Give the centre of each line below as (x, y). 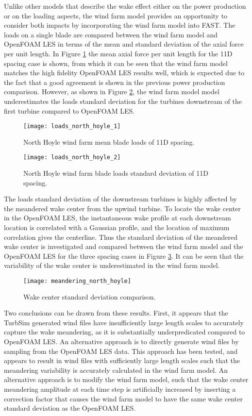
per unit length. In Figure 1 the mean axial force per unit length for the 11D (118, 53)
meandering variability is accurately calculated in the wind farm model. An (116, 370)
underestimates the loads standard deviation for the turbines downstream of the (123, 101)
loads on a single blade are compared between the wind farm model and (111, 34)
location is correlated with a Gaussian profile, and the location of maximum (117, 227)
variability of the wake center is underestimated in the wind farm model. (112, 265)
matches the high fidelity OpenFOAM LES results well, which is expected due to (124, 73)
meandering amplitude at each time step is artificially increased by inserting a (120, 389)
